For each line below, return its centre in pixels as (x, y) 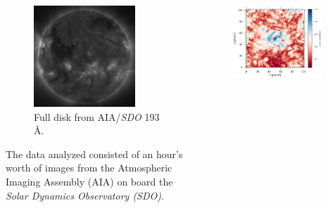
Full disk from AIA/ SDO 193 (97, 116)
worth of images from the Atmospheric (89, 168)
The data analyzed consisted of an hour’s (94, 154)
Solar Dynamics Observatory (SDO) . (85, 195)
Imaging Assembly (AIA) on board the (89, 181)
